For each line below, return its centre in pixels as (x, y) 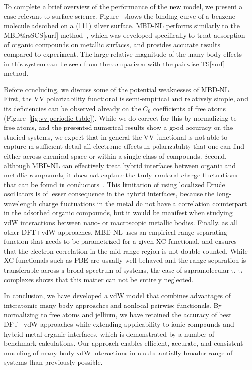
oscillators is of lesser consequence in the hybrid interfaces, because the (109, 194)
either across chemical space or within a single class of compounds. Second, (115, 155)
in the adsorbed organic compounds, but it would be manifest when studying (118, 213)
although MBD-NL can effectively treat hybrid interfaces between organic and (120, 165)
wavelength (20, 203)
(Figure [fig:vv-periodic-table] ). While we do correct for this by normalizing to (120, 118)
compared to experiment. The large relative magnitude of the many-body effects (123, 54)
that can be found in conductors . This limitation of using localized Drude (115, 184)
